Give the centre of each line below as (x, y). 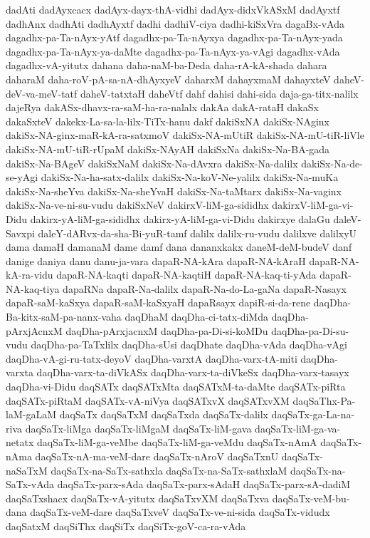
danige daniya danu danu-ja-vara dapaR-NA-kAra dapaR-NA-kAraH (156, 260)
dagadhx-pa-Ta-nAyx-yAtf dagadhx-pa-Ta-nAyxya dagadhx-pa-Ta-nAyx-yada (174, 37)
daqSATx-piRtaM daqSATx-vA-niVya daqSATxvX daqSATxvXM (148, 400)
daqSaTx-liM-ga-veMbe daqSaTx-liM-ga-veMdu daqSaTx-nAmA (177, 442)
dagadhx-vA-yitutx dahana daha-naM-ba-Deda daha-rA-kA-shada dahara (166, 65)
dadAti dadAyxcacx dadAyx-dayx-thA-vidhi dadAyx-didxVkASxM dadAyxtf (173, 9)
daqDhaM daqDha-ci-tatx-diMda (196, 317)
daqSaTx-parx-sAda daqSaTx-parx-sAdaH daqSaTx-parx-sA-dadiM (204, 484)
